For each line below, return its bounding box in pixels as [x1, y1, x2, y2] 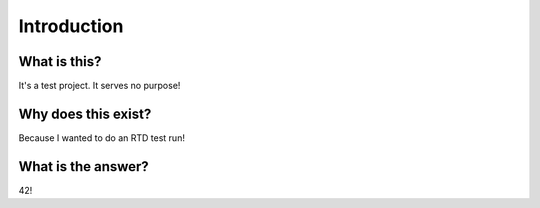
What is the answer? [18, 158, 149, 175]
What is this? [18, 53, 102, 70]
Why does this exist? [18, 105, 152, 122]
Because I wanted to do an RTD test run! [18, 131, 185, 144]
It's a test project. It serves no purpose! [18, 80, 181, 92]
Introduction [18, 15, 124, 37]
